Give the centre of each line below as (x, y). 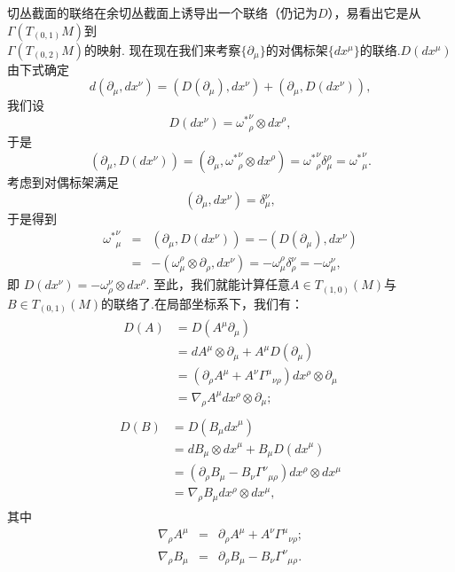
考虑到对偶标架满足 (63, 182)
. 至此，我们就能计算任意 (218, 284)
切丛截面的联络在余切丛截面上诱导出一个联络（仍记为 (162, 12)
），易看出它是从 (374, 12)
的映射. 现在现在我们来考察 (162, 49)
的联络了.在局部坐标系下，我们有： (202, 303)
